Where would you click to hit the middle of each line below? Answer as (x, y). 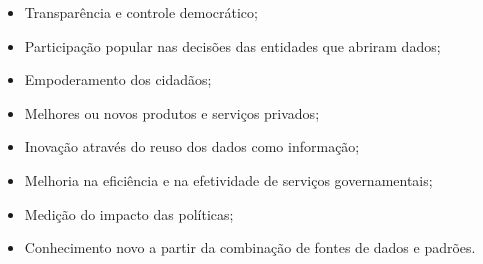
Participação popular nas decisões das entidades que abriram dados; (232, 45)
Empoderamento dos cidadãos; (118, 79)
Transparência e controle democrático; (141, 12)
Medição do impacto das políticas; (129, 213)
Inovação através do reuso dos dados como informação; (192, 146)
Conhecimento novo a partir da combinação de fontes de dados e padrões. (250, 247)
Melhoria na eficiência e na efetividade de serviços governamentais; (228, 179)
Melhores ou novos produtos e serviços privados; (172, 112)
